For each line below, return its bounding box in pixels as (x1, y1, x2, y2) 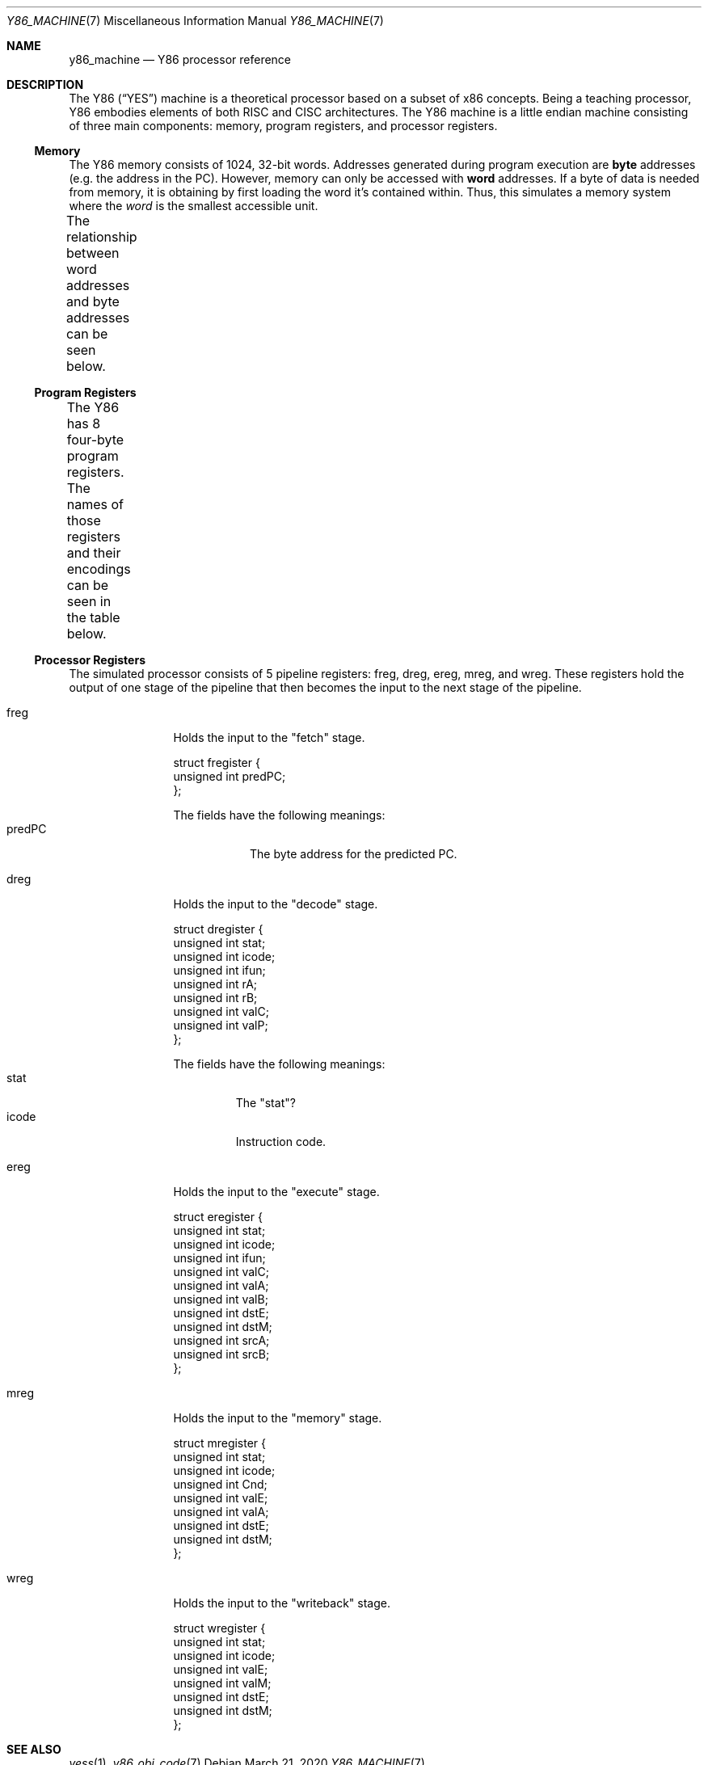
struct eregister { (173, 1210, 263, 1224)
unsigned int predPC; (173, 769, 286, 783)
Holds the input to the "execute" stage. (173, 1185, 380, 1198)
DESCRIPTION (6, 78, 84, 91)
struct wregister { (173, 1621, 266, 1635)
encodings (66, 561, 131, 577)
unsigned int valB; (173, 1292, 268, 1306)
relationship (65, 229, 137, 245)
